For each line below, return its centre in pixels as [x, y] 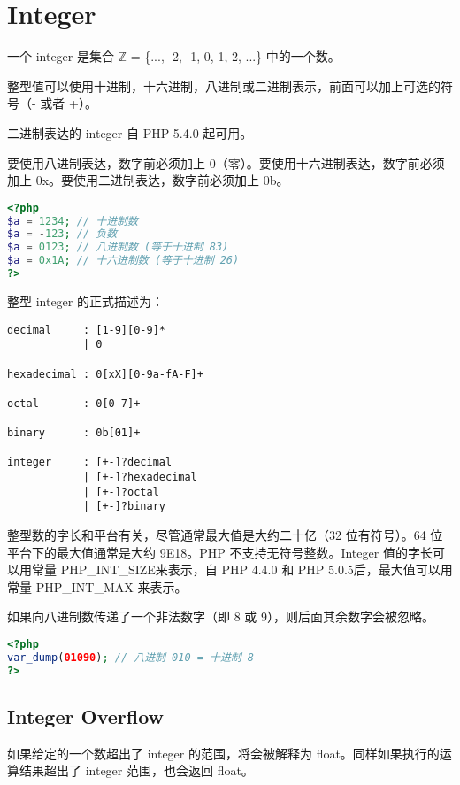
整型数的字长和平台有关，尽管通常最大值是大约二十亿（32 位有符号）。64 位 [225, 535]
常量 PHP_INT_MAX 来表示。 [97, 586]
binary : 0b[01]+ [74, 433]
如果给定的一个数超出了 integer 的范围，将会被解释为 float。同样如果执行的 [223, 753]
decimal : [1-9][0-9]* [86, 330]
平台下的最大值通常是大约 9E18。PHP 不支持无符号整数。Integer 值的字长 [220, 552]
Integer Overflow [86, 716]
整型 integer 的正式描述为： [85, 300]
